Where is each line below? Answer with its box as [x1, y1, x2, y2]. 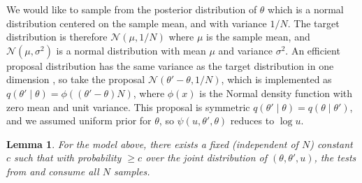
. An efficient [285, 43, 340, 57]
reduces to [230, 113, 275, 128]
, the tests [314, 150, 356, 165]
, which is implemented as [221, 72, 332, 87]
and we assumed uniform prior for [6, 113, 152, 128]
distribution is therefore [6, 29, 108, 44]
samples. [113, 163, 150, 178]
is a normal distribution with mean [56, 43, 206, 57]
